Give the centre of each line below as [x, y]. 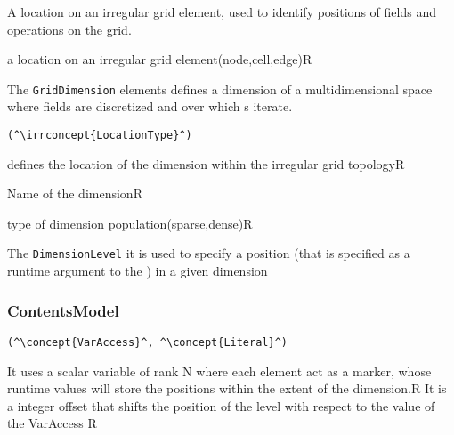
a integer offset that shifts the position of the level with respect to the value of [221, 405]
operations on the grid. [69, 29]
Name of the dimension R [75, 193]
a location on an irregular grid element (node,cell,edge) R [160, 59]
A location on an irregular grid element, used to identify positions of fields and [222, 12]
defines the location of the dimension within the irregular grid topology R [206, 163]
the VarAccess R [52, 423]
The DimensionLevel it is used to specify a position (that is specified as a [209, 253]
